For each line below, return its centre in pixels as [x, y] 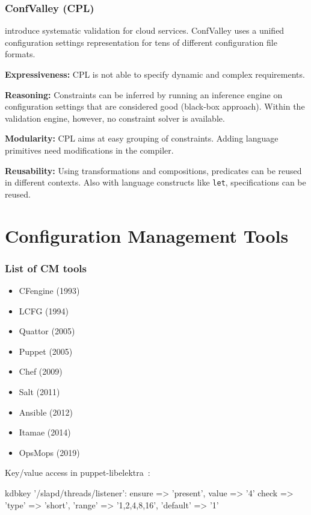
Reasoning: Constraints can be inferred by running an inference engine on [144, 94]
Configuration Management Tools [147, 235]
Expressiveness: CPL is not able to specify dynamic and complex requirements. [155, 74]
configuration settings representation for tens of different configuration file [141, 42]
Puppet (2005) [46, 351]
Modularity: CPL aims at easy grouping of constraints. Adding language [142, 138]
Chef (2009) [41, 371]
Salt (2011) [39, 391]
